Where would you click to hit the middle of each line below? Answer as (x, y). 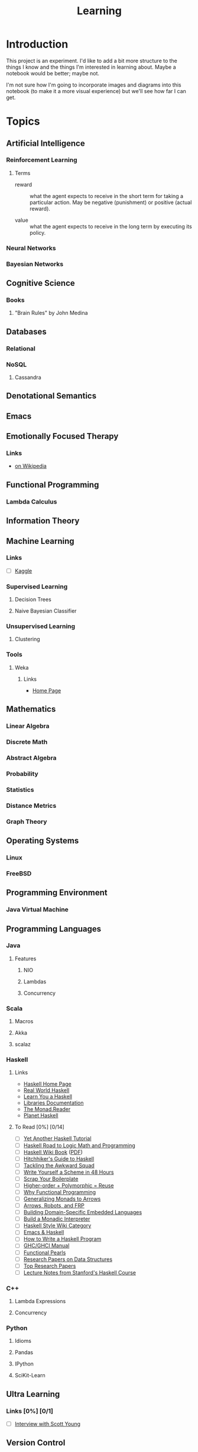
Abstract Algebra (32, 757)
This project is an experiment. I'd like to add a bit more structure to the (92, 60)
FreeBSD (19, 873)
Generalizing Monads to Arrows (62, 1199)
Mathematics (31, 709)
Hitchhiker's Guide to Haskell (59, 1158)
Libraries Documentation (53, 1103)
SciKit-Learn (30, 1375)
